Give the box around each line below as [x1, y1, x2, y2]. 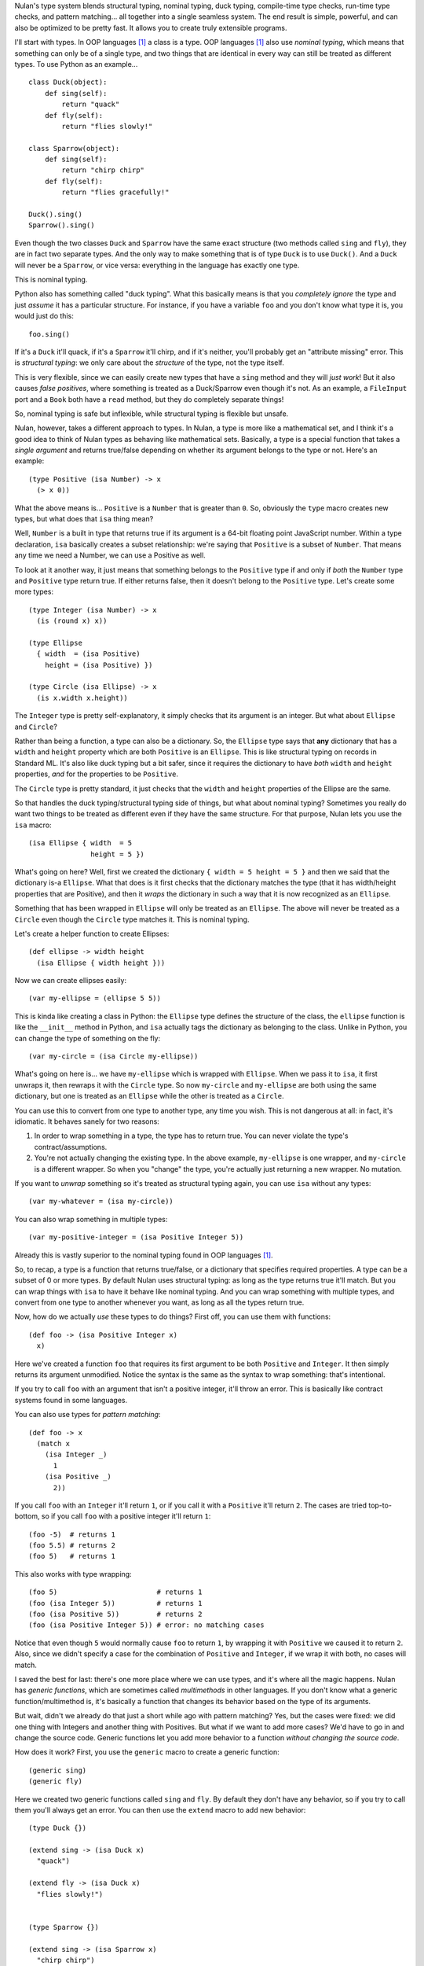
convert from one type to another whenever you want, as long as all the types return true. [14, 1298, 305, 1307]
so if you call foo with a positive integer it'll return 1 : [41, 1511, 211, 1521]
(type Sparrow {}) [28, 1923, 100, 1931]
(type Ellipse [28, 638, 82, 647]
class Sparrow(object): [28, 144, 120, 153]
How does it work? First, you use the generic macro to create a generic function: [14, 1747, 280, 1757]
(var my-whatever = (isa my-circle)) [28, 1197, 174, 1206]
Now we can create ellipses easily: [14, 976, 127, 985]
